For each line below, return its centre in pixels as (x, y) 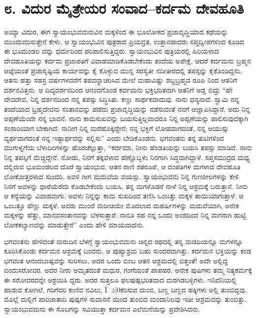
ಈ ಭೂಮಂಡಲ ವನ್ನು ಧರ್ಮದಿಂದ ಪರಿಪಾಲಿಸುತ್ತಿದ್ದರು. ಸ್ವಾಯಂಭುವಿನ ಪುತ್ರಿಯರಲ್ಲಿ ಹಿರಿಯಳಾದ (112, 51)
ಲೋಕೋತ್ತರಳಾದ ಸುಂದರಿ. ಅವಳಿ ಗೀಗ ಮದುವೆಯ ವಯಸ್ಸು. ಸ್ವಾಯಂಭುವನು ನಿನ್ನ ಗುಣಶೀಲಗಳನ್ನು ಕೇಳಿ (121, 176)
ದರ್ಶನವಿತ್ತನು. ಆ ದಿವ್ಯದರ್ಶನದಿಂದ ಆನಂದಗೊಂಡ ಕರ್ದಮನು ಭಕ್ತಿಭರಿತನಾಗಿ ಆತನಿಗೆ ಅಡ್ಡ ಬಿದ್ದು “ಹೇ (118, 89)
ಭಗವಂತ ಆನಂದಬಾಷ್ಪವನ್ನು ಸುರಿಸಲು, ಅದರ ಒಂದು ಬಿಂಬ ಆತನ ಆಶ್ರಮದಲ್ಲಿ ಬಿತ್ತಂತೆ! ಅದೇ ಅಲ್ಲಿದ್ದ (116, 260)
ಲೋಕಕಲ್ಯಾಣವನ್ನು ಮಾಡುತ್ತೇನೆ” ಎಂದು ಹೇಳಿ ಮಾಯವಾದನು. (74, 224)
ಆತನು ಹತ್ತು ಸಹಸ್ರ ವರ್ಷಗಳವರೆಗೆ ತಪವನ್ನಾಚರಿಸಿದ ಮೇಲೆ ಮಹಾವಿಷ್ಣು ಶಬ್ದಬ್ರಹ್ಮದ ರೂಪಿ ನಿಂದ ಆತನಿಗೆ (121, 80)
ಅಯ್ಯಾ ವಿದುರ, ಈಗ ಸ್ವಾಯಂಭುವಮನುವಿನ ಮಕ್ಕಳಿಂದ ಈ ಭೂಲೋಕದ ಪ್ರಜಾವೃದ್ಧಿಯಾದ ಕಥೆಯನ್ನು (116, 32)
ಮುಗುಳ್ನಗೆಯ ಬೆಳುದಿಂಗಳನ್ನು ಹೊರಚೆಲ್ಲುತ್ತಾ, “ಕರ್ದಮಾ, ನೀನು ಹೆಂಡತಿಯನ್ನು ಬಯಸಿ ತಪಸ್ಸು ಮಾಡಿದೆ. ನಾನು (128, 147)
